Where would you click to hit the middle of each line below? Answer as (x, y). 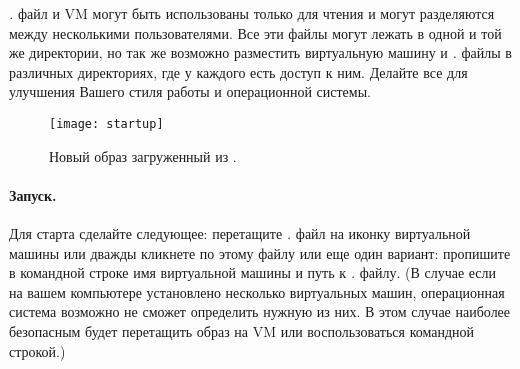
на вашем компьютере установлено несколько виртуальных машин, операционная (257, 291)
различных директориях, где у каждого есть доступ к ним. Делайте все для (238, 71)
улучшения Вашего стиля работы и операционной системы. (190, 91)
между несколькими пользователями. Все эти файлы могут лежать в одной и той (255, 32)
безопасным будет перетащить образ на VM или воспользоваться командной (242, 330)
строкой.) (37, 350)
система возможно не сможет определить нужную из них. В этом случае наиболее (260, 311)
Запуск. (33, 194)
